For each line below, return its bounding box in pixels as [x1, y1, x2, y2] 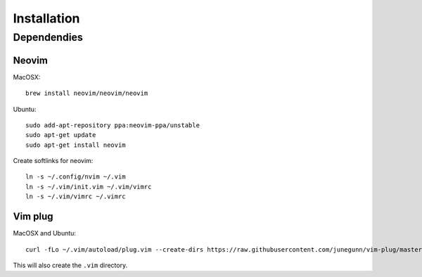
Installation [13, 11, 80, 26]
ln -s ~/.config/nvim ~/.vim [25, 173, 126, 181]
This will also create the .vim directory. [13, 261, 128, 269]
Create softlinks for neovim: [13, 157, 94, 165]
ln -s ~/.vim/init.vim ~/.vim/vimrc [25, 183, 152, 191]
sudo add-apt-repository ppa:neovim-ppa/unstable [25, 121, 200, 129]
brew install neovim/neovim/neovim [25, 89, 148, 98]
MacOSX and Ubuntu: [13, 229, 77, 238]
